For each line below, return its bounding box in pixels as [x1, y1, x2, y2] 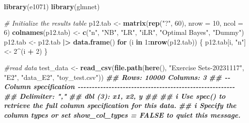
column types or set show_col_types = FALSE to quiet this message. [4, 109, 241, 120]
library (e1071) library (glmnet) [4, 1, 100, 11]
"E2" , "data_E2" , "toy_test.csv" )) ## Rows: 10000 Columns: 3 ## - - [4, 72, 231, 82]
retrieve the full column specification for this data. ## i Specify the [4, 100, 236, 110]
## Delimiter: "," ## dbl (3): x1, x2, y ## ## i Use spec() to [4, 91, 226, 101]
